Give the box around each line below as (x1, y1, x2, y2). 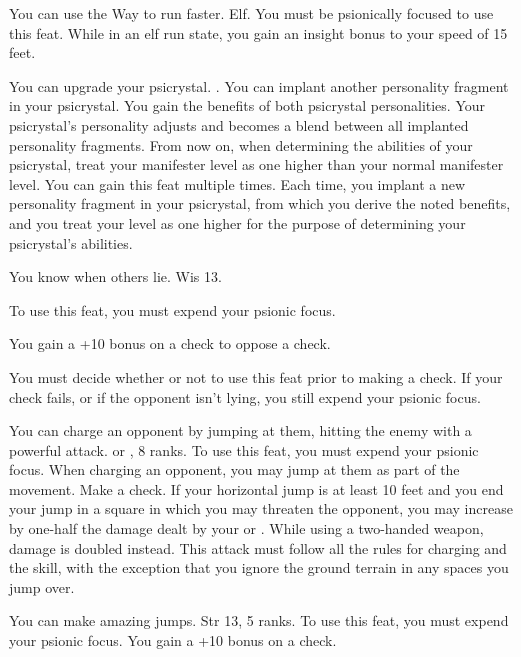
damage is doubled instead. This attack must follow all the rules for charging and (9, 537, 507, 558)
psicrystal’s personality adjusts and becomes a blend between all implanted (9, 114, 469, 135)
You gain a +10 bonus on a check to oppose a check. (9, 333, 331, 354)
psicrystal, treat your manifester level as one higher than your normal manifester (9, 154, 504, 175)
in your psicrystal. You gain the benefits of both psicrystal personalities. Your (9, 95, 486, 116)
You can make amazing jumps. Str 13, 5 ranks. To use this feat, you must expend (9, 610, 509, 631)
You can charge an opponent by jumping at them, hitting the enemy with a (9, 420, 472, 441)
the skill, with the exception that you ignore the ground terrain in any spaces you (9, 557, 509, 578)
